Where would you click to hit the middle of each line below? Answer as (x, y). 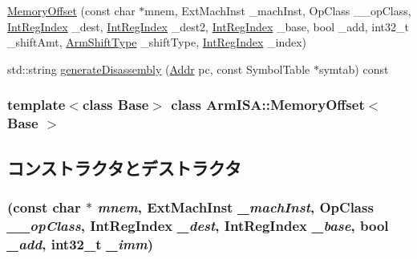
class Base (115, 105)
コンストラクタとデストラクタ (124, 167)
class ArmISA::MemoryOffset (268, 105)
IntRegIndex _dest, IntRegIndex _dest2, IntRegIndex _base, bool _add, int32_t (208, 26)
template (36, 105)
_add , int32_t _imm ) (80, 243)
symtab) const (354, 69)
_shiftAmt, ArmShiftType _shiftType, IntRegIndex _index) (157, 42)
